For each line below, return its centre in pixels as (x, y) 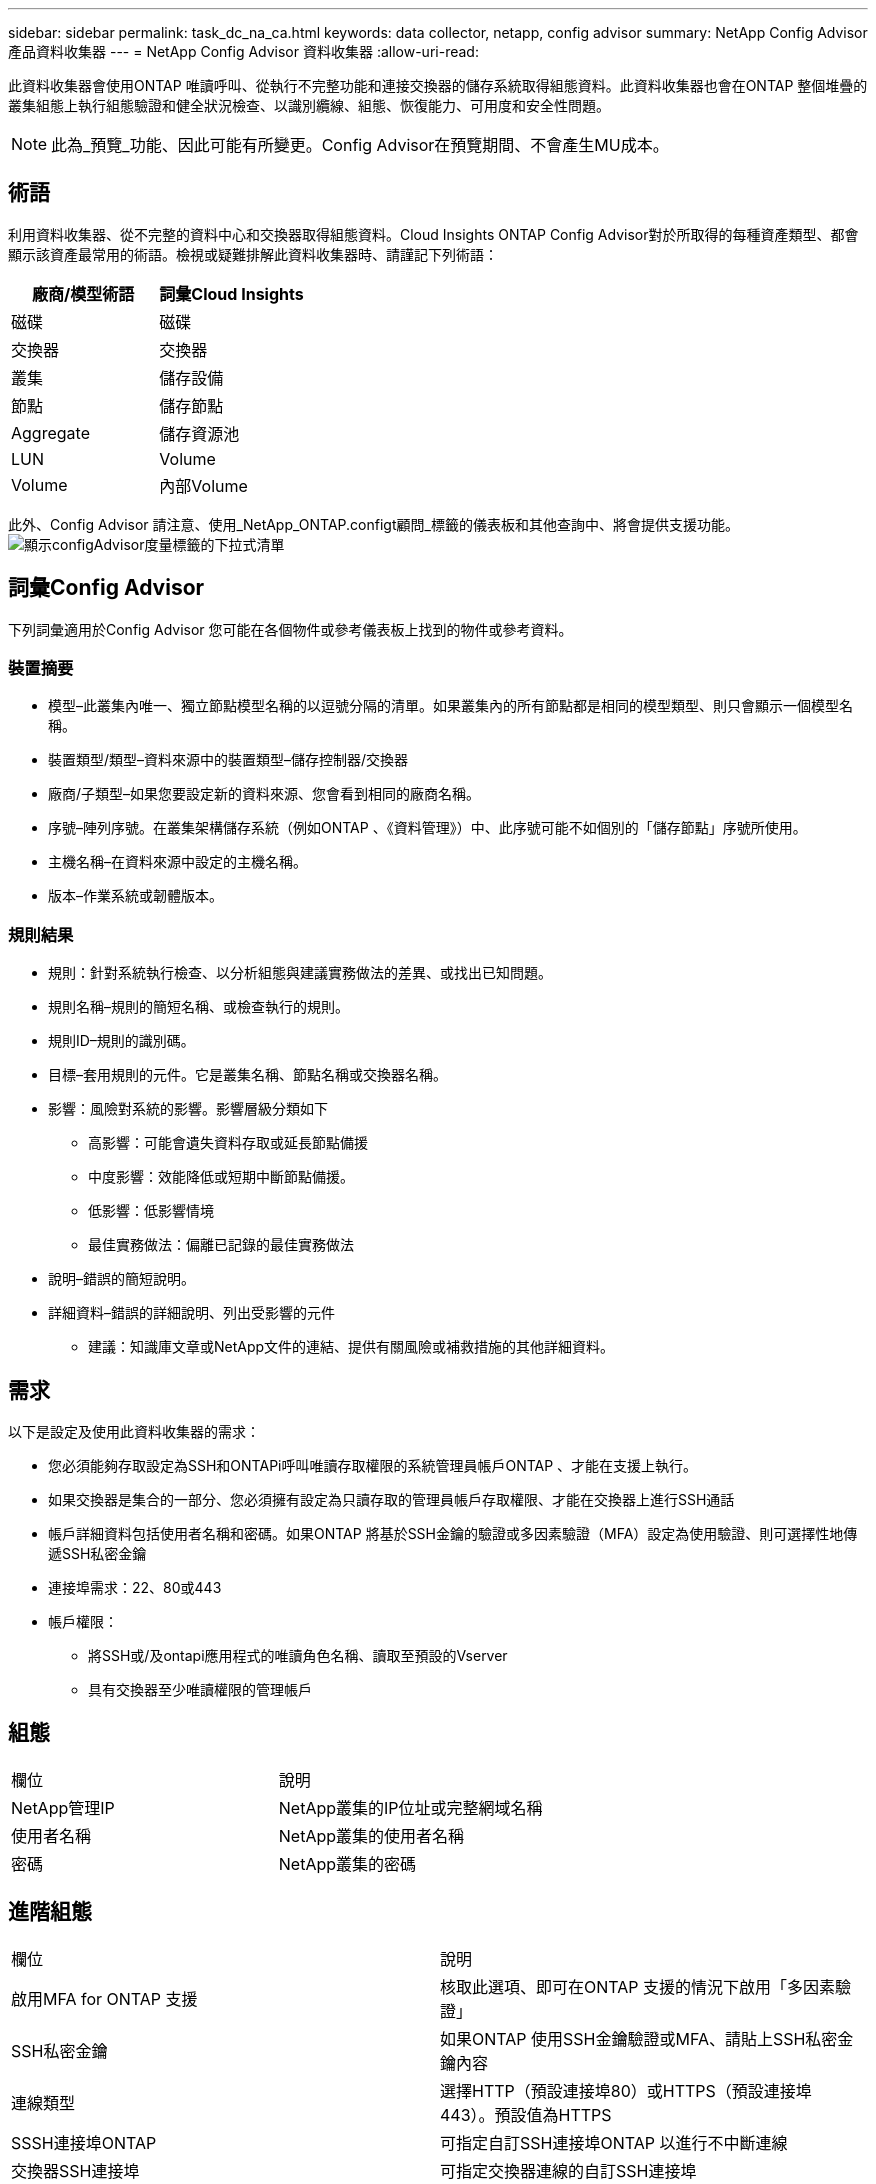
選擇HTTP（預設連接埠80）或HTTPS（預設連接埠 (626, 2090)
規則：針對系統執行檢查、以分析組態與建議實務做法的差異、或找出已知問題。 (300, 973)
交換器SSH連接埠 (75, 2170)
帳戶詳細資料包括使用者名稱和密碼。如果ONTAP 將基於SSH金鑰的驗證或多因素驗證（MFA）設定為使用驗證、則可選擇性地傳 (453, 1534)
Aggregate (50, 432)
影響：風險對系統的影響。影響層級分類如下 (188, 1109)
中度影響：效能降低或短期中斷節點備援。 (221, 1177)
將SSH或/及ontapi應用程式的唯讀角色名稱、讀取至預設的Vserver (298, 1656)
